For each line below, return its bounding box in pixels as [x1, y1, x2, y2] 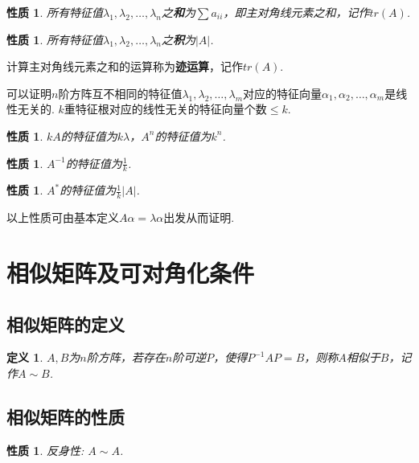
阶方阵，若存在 [86, 349, 166, 366]
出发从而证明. [163, 209, 235, 226]
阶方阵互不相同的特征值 [58, 84, 183, 101]
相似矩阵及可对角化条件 [6, 256, 255, 289]
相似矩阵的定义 [6, 311, 125, 336]
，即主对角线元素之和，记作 [223, 4, 370, 20]
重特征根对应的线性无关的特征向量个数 [64, 100, 267, 117]
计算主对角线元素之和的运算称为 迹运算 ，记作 [6, 58, 243, 75]
